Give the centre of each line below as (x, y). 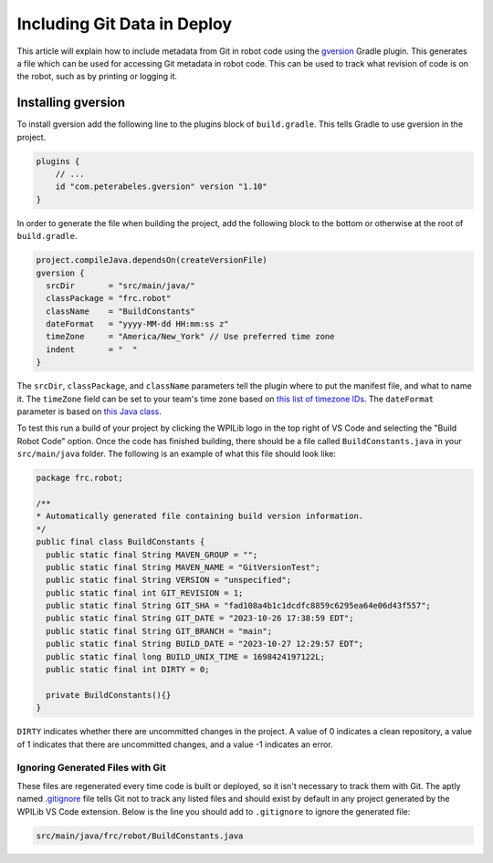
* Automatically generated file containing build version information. (200, 516)
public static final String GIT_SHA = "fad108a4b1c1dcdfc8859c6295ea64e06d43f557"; (238, 606)
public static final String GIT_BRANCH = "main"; (159, 631)
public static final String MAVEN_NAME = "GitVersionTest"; (183, 567)
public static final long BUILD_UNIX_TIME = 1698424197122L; (186, 656)
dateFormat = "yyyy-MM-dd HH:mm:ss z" (137, 324)
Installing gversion (71, 103)
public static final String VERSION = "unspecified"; (169, 580)
